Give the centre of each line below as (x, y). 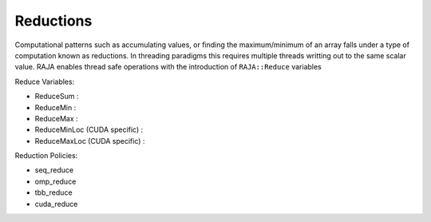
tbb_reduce (53, 192)
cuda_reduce (56, 204)
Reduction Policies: (46, 156)
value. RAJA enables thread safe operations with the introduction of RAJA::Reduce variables (168, 67)
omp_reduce (55, 181)
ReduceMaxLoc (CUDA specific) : (90, 141)
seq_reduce (54, 170)
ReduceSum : (57, 97)
